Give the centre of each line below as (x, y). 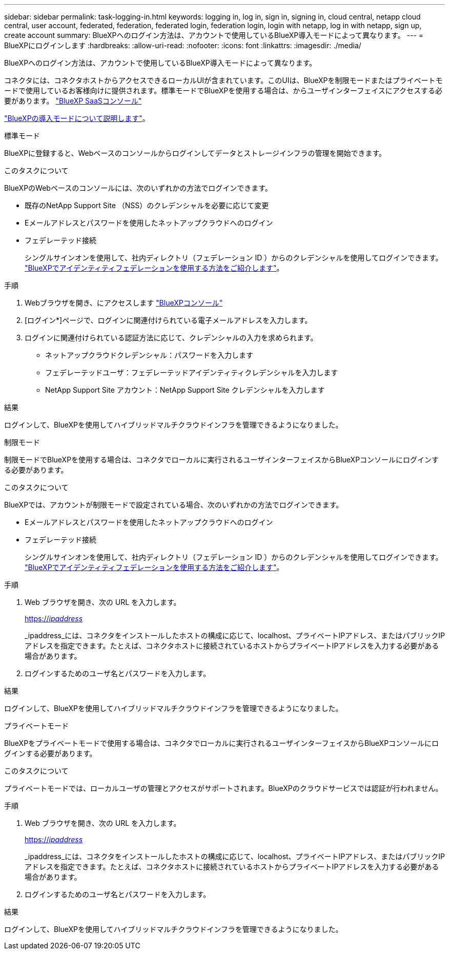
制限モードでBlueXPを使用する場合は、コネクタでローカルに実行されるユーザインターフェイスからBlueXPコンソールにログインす (222, 460)
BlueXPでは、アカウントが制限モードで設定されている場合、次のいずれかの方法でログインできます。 (174, 505)
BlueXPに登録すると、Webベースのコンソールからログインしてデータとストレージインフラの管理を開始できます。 (195, 153)
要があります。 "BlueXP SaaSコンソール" (73, 101)
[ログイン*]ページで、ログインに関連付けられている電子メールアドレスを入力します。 (168, 320)
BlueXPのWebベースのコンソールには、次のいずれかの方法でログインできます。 (138, 188)
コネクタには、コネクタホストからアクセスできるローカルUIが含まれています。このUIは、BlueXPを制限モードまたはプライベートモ (223, 80)
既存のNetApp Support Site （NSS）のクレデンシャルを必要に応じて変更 (147, 205)
